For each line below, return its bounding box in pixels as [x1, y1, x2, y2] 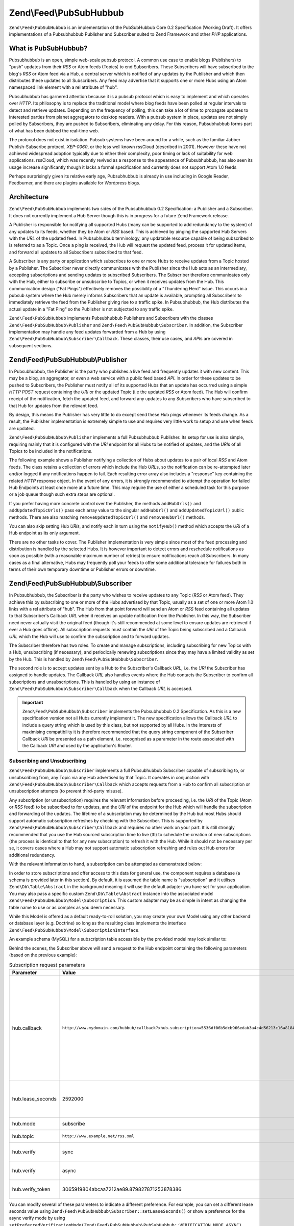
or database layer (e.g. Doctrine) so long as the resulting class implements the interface [9, 920, 186, 926]
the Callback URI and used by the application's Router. [22, 742, 132, 748]
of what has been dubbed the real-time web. [9, 128, 99, 133]
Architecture [9, 193, 49, 201]
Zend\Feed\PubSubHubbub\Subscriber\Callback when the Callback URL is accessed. [9, 686, 193, 691]
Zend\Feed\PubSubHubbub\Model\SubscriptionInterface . [9, 927, 140, 933]
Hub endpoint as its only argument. [9, 530, 80, 536]
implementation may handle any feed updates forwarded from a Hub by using [9, 329, 166, 335]
